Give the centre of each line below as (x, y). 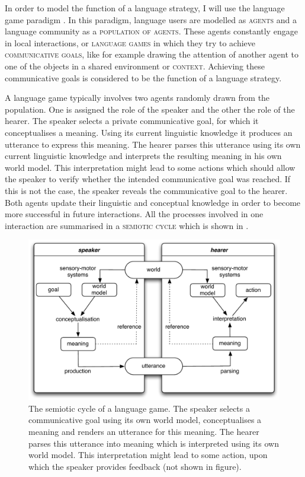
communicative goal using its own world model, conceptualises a (145, 420)
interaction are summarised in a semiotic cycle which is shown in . (127, 225)
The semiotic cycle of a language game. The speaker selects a (139, 408)
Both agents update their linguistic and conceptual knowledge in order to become (153, 202)
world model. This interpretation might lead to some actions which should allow (150, 167)
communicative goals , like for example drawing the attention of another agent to (152, 54)
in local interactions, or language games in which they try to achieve (130, 42)
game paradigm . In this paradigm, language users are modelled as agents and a (151, 19)
